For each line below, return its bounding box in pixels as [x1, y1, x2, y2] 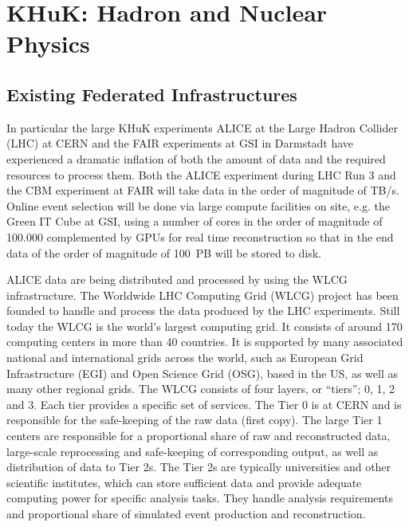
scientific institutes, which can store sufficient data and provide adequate [6, 474, 362, 490]
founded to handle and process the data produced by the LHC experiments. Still [6, 302, 400, 319]
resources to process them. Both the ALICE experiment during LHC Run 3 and [6, 166, 396, 183]
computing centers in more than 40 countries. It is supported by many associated [6, 333, 403, 350]
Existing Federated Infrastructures [6, 81, 297, 106]
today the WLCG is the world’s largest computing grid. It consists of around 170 [6, 317, 403, 334]
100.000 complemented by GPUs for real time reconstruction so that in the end [6, 228, 394, 245]
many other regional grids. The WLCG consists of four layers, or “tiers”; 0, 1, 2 [6, 380, 395, 397]
